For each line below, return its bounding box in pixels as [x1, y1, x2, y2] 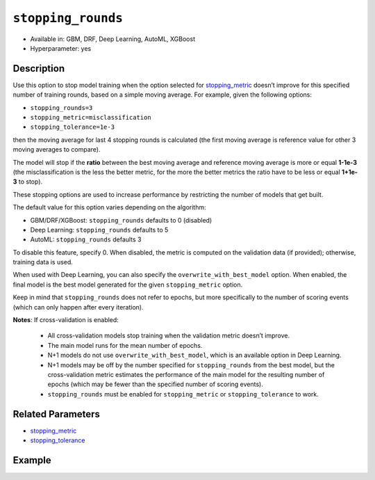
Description [12, 63, 65, 74]
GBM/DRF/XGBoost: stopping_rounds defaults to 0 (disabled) [30, 216, 212, 224]
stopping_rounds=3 [30, 104, 93, 111]
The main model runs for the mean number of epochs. [47, 341, 203, 349]
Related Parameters [12, 408, 101, 420]
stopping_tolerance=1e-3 [30, 123, 115, 131]
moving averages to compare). [12, 145, 101, 154]
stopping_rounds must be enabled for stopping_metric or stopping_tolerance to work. [47, 390, 319, 398]
